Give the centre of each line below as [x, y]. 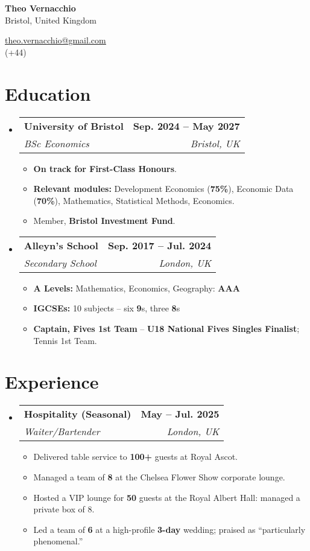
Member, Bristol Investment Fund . [104, 221]
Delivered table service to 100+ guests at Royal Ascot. [135, 457]
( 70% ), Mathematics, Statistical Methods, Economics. [134, 200]
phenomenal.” [58, 541]
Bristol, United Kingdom [51, 20]
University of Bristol [74, 126]
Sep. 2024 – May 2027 [186, 126]
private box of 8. [64, 509]
